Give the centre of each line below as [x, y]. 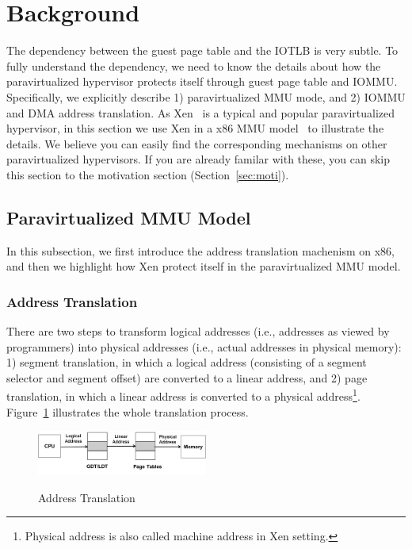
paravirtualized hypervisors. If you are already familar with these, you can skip [198, 159]
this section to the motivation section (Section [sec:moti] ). [148, 174]
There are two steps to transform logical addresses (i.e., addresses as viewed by [198, 331]
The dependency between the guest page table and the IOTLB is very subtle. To [202, 50]
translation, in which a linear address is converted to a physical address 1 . [183, 395]
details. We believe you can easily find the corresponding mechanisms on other [197, 143]
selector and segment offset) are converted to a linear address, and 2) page [187, 377]
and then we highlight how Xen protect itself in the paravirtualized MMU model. [204, 266]
